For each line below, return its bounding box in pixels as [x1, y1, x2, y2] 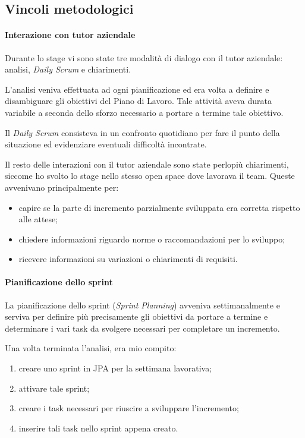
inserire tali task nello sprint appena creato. [18, 421, 178, 434]
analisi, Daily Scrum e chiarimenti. [5, 63, 131, 75]
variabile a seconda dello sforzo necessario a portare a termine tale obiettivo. [5, 106, 284, 118]
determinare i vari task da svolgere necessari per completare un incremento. [5, 322, 280, 334]
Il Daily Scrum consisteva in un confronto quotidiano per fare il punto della [5, 126, 280, 138]
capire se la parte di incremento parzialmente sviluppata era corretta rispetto [18, 201, 300, 213]
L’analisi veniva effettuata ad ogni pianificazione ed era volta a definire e [5, 83, 269, 95]
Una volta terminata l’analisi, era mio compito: [5, 342, 177, 354]
